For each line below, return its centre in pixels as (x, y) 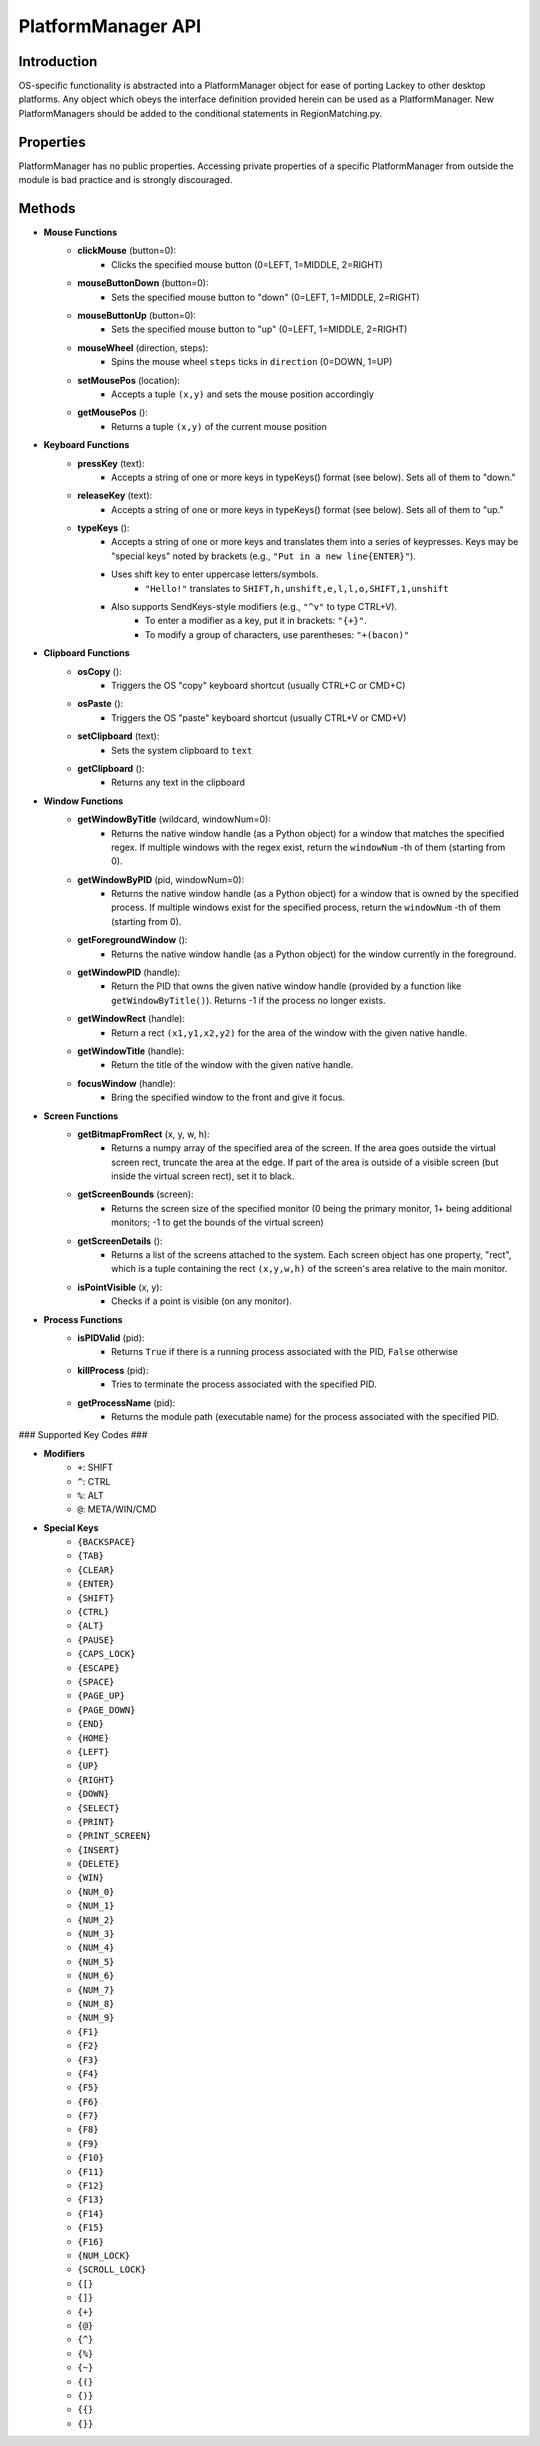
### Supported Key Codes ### (83, 1435)
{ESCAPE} (98, 1668)
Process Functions (83, 1319)
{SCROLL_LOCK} (112, 2269)
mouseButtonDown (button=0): (143, 283)
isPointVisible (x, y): (120, 1287)
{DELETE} (98, 1864)
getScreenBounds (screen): (135, 1194)
